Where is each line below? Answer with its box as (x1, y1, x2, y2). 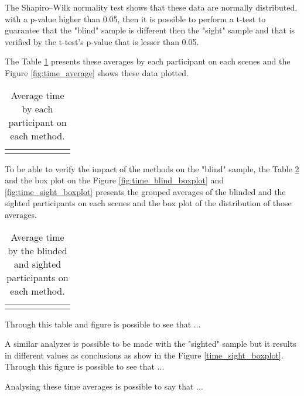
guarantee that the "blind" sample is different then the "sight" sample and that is (5, 24, 295, 36)
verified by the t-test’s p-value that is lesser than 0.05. (5, 35, 199, 47)
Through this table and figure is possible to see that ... (5, 318, 201, 330)
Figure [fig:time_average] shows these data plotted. (5, 66, 189, 78)
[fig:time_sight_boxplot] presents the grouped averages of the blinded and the (5, 185, 286, 197)
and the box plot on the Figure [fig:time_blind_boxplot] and (5, 174, 224, 186)
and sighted (13, 257, 62, 271)
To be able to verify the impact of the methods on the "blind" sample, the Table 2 (5, 162, 299, 175)
